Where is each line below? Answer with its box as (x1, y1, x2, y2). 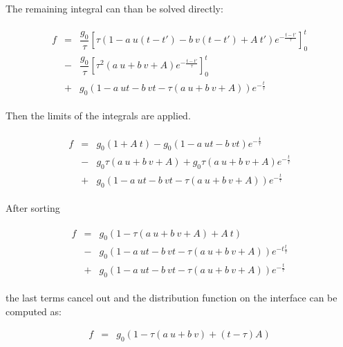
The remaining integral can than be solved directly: (6, 1, 223, 15)
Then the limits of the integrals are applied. (6, 108, 191, 123)
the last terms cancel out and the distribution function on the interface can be (6, 290, 337, 304)
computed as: (6, 304, 62, 318)
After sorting (6, 200, 60, 215)
